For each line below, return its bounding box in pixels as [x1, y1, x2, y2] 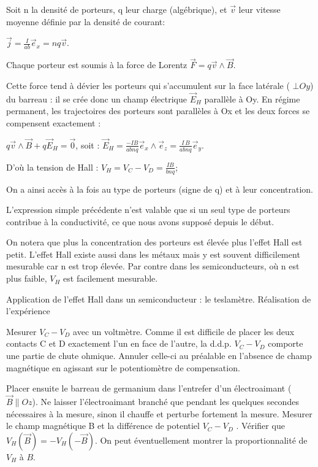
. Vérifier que [236, 419, 285, 432]
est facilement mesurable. [63, 272, 158, 285]
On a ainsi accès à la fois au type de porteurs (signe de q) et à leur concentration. [6, 182, 314, 195]
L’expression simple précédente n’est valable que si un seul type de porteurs [6, 203, 290, 216]
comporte [268, 337, 303, 350]
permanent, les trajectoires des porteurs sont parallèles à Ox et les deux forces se [6, 104, 310, 117]
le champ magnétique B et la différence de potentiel [6, 419, 200, 432]
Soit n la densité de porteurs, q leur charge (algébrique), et [6, 3, 227, 15]
